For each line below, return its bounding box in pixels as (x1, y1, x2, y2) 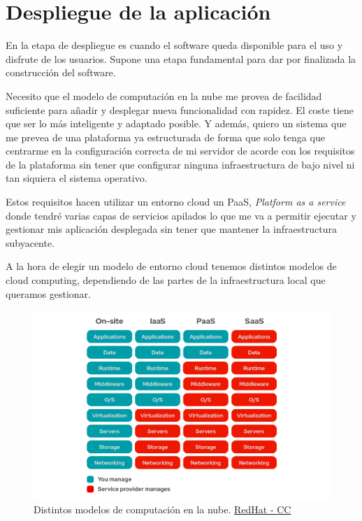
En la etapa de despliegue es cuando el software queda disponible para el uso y (6, 38, 343, 52)
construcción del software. (6, 65, 116, 80)
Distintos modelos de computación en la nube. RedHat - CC (34, 502, 291, 517)
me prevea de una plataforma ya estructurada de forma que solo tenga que (6, 129, 325, 144)
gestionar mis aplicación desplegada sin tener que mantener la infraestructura (6, 222, 337, 236)
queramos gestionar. (6, 286, 91, 301)
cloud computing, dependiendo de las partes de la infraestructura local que (6, 273, 326, 287)
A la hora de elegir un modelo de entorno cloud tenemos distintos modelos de (6, 259, 337, 273)
